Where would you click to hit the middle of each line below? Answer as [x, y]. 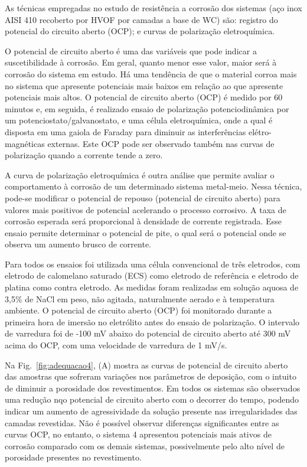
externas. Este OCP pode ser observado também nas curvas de [161, 143]
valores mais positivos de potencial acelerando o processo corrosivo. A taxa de [146, 209]
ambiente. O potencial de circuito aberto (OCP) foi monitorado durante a [138, 310]
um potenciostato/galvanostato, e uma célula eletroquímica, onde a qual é [139, 120]
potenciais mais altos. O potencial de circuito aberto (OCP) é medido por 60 [144, 97]
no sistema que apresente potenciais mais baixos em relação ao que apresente [144, 85]
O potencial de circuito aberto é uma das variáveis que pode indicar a [131, 50]
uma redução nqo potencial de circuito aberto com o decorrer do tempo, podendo [152, 399]
